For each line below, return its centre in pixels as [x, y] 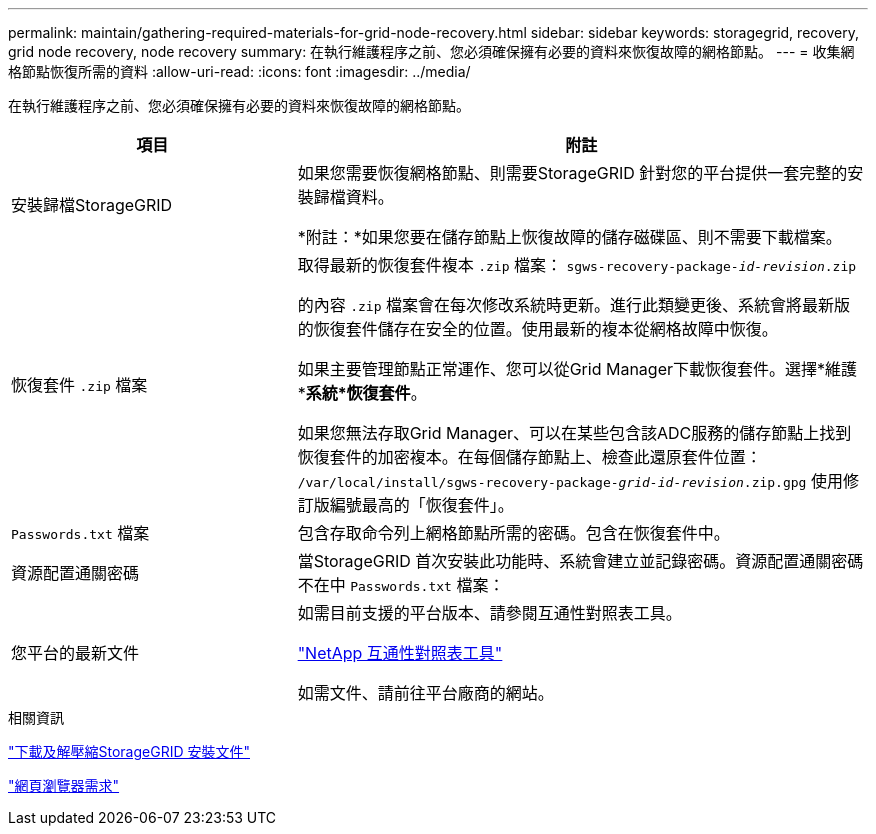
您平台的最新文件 [75, 653]
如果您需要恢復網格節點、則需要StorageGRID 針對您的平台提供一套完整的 [572, 173]
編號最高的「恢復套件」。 [421, 505]
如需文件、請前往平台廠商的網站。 [425, 693]
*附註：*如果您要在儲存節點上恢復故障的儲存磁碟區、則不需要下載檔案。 [569, 237]
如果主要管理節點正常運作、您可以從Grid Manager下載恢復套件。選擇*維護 [577, 369]
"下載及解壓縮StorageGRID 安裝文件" [129, 751]
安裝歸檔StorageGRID [92, 205]
